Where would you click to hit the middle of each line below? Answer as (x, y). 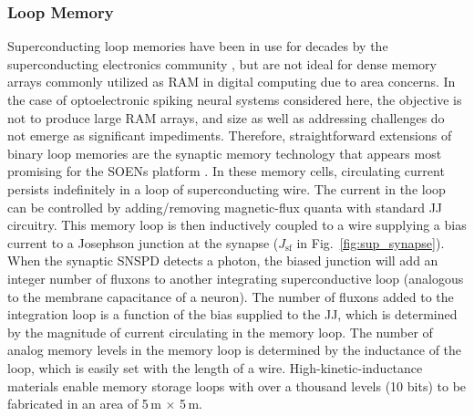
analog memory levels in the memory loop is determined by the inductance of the (235, 350)
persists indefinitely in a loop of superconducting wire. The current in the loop (227, 188)
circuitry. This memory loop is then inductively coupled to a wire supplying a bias (237, 225)
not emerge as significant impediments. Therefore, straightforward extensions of (230, 135)
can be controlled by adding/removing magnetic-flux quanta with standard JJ (225, 207)
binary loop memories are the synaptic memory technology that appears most (225, 153)
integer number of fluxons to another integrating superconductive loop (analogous (236, 278)
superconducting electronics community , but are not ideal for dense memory (222, 63)
